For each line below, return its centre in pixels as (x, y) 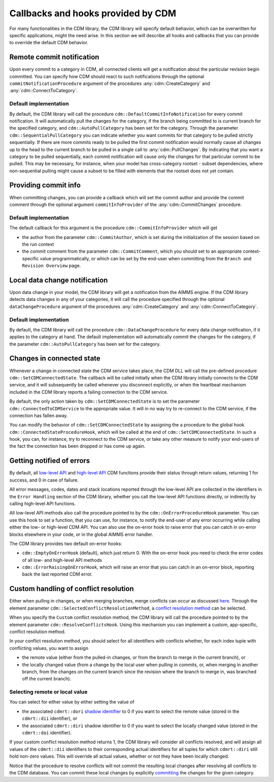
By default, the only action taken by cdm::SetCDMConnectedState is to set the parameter (105, 401)
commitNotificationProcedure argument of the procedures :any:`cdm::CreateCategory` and (110, 83)
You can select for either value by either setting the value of (72, 702)
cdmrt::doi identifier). (47, 733)
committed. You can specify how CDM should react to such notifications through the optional (107, 76)
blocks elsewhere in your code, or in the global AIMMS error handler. (81, 534)
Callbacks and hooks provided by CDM (93, 13)
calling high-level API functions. (43, 503)
